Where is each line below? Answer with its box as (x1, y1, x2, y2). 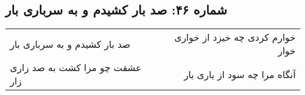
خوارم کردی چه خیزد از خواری (174, 30, 296, 44)
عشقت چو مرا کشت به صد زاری (10, 61, 142, 75)
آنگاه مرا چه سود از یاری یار (184, 67, 296, 81)
